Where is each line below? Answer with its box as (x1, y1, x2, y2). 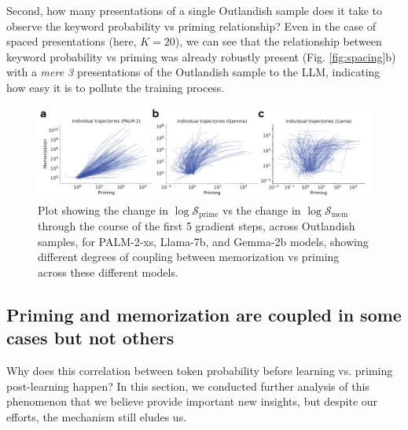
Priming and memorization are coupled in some (6, 302, 402, 326)
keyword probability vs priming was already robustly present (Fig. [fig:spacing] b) (6, 48, 396, 64)
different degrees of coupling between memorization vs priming (38, 248, 340, 265)
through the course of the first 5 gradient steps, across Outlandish (38, 218, 355, 234)
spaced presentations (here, (6, 33, 137, 50)
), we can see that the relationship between (175, 33, 382, 50)
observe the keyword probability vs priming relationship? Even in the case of (6, 17, 377, 34)
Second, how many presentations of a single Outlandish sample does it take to (6, 2, 383, 18)
